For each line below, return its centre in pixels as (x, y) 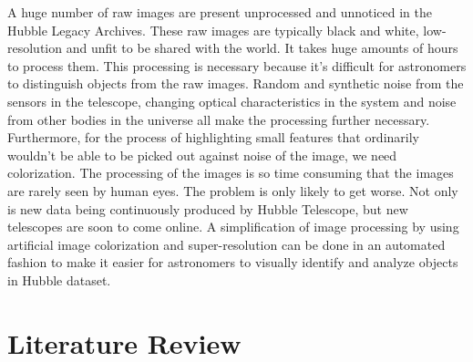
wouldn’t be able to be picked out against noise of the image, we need (202, 155)
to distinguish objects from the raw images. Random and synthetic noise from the (236, 83)
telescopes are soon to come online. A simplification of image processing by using (233, 227)
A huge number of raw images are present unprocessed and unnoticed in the (220, 12)
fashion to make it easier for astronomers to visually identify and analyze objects (233, 262)
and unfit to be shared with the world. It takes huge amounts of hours (262, 48)
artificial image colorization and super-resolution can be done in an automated (226, 244)
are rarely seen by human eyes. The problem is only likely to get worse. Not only (233, 190)
